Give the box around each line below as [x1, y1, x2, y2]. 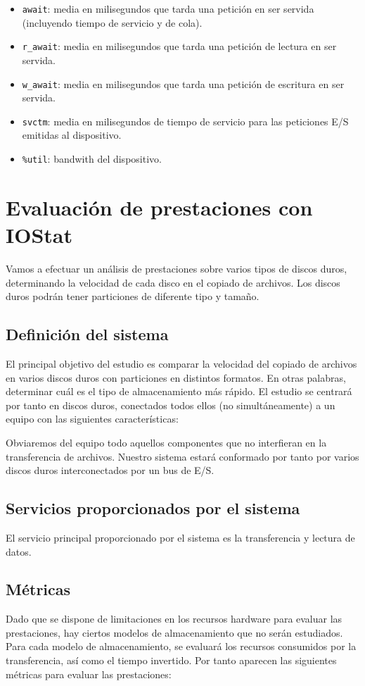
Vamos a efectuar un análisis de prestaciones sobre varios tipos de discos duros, [6, 261, 347, 275]
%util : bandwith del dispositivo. [22, 151, 162, 166]
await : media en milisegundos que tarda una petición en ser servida [22, 1, 314, 15]
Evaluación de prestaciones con [6, 192, 313, 221]
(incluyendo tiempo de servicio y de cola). [22, 15, 203, 30]
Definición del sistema [6, 323, 169, 345]
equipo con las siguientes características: [6, 411, 179, 426]
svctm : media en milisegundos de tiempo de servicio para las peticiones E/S [22, 113, 349, 128]
